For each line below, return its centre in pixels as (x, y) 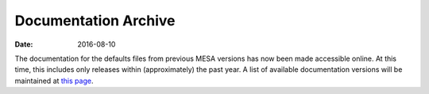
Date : (24, 44)
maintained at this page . (54, 81)
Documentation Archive (95, 21)
